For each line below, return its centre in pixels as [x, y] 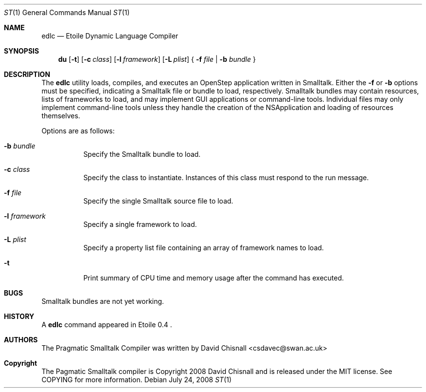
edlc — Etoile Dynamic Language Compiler [110, 36]
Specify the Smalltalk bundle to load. [142, 154]
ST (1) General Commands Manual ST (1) [67, 12]
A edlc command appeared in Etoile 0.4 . [107, 325]
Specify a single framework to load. [140, 224]
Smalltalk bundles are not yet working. [103, 301]
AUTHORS [21, 340]
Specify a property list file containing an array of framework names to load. [204, 248]
